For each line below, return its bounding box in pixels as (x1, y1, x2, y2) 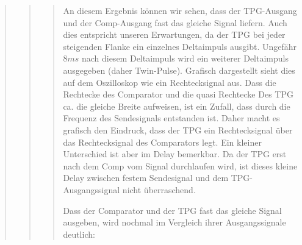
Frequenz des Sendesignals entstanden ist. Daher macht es (63, 112, 280, 124)
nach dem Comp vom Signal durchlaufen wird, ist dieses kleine (63, 159, 298, 172)
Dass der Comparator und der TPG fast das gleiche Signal (63, 204, 282, 216)
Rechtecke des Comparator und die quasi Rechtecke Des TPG (63, 88, 293, 101)
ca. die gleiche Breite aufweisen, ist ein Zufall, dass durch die (63, 99, 290, 112)
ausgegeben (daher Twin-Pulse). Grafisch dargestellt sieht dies (63, 63, 295, 76)
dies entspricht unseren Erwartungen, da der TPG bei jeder (63, 28, 286, 41)
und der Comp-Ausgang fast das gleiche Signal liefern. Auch (63, 16, 287, 29)
